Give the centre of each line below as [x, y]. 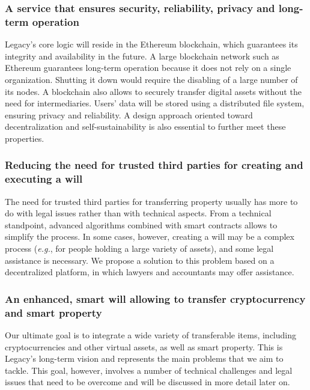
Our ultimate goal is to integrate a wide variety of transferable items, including [150, 334]
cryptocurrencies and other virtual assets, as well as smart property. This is [144, 346]
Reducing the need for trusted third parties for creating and [154, 165]
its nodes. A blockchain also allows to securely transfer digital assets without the [153, 91]
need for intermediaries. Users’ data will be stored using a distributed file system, [155, 103]
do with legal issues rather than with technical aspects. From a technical [138, 213]
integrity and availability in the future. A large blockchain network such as [142, 56]
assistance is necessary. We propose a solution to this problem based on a [140, 260]
